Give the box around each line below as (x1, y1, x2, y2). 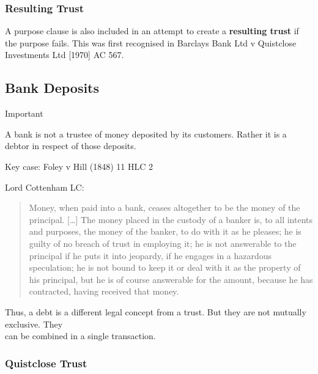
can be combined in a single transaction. (5, 329, 156, 342)
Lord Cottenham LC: (5, 180, 84, 193)
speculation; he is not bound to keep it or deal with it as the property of (29, 261, 301, 274)
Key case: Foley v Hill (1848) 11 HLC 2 (5, 159, 153, 172)
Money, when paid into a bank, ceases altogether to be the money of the (29, 201, 300, 214)
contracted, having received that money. (29, 285, 179, 298)
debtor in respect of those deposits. (5, 139, 136, 152)
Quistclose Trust (5, 355, 87, 370)
